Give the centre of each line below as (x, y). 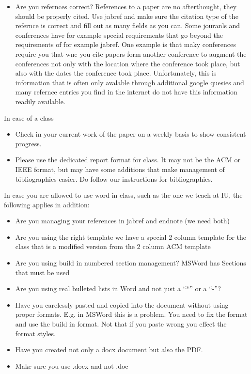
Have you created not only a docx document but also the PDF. (109, 350)
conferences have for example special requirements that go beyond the (119, 35)
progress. (28, 143)
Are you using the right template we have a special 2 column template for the (131, 237)
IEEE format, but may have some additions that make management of (120, 169)
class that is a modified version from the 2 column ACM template (113, 246)
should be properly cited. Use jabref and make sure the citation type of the (127, 16)
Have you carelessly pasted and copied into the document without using (122, 304)
